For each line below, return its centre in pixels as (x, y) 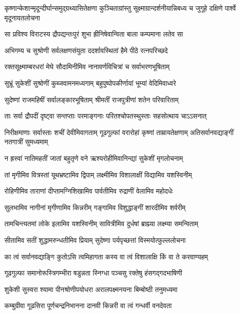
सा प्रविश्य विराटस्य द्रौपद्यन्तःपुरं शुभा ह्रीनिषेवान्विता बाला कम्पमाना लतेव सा (94, 34)
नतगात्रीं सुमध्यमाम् (26, 142)
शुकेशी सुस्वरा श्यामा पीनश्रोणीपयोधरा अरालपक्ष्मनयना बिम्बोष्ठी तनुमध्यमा (91, 289)
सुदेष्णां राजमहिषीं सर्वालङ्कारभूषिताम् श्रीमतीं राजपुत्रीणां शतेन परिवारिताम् (92, 99)
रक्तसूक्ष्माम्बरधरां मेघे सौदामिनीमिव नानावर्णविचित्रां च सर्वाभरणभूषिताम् (87, 67)
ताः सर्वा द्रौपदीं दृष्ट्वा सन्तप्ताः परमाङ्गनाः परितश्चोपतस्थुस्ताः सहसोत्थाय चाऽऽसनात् (106, 116)
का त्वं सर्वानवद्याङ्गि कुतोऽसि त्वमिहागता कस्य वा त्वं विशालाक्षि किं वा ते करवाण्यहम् (106, 256)
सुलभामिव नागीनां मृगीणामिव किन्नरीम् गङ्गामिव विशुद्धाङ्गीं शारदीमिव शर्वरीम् (95, 207)
